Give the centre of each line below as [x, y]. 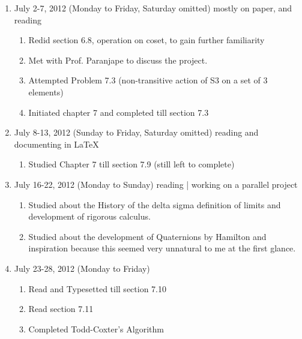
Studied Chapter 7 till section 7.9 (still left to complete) [131, 164]
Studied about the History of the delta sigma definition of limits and [155, 204]
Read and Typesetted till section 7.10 [97, 288]
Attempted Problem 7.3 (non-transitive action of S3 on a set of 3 [148, 80]
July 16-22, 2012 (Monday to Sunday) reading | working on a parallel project [156, 184]
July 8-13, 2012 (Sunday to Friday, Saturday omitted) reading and [136, 132]
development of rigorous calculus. [89, 216]
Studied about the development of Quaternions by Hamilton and [147, 236]
